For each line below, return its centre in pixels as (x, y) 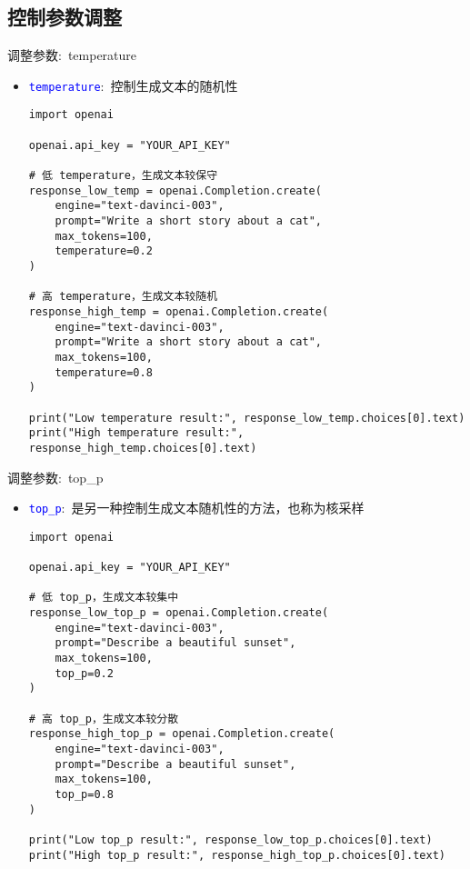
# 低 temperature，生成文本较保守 (123, 176)
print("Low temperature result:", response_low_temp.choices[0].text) (247, 418)
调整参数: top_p (55, 477)
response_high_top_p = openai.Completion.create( (182, 734)
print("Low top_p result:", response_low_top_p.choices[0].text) (230, 839)
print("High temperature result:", (136, 433)
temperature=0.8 (104, 372)
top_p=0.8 (84, 794)
